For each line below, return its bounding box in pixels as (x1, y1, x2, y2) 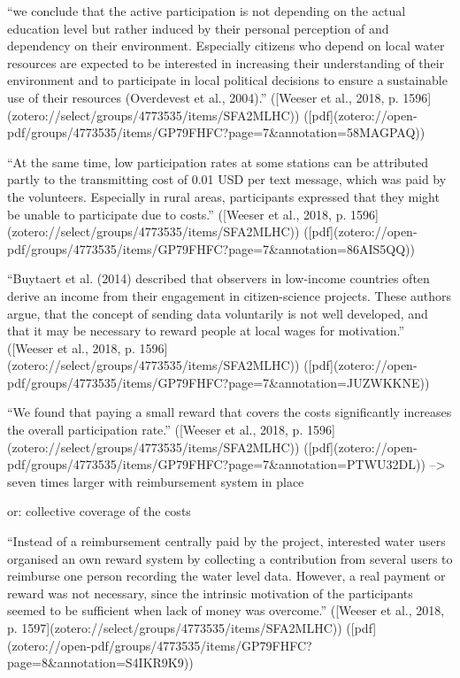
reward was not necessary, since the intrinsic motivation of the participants (7, 583, 413, 602)
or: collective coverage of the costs (7, 502, 191, 520)
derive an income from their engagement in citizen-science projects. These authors (7, 286, 452, 304)
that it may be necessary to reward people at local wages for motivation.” (7, 321, 405, 340)
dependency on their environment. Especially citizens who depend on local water (7, 36, 445, 55)
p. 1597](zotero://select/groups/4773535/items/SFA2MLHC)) (7, 619, 342, 636)
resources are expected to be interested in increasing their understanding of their (7, 53, 445, 72)
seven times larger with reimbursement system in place (7, 472, 304, 490)
